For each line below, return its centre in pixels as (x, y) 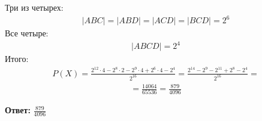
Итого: (17, 59)
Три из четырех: (34, 7)
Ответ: (18, 110)
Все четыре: (27, 33)
